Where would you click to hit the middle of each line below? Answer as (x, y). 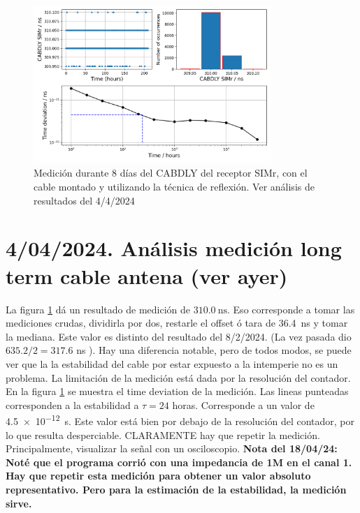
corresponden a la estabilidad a (72, 404)
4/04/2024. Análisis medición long (174, 248)
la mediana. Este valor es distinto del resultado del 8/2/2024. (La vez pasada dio (179, 336)
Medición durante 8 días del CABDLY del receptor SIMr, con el (171, 173)
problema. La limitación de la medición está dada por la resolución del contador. (178, 377)
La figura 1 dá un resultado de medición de (98, 309)
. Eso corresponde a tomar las (291, 309)
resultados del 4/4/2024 (84, 200)
